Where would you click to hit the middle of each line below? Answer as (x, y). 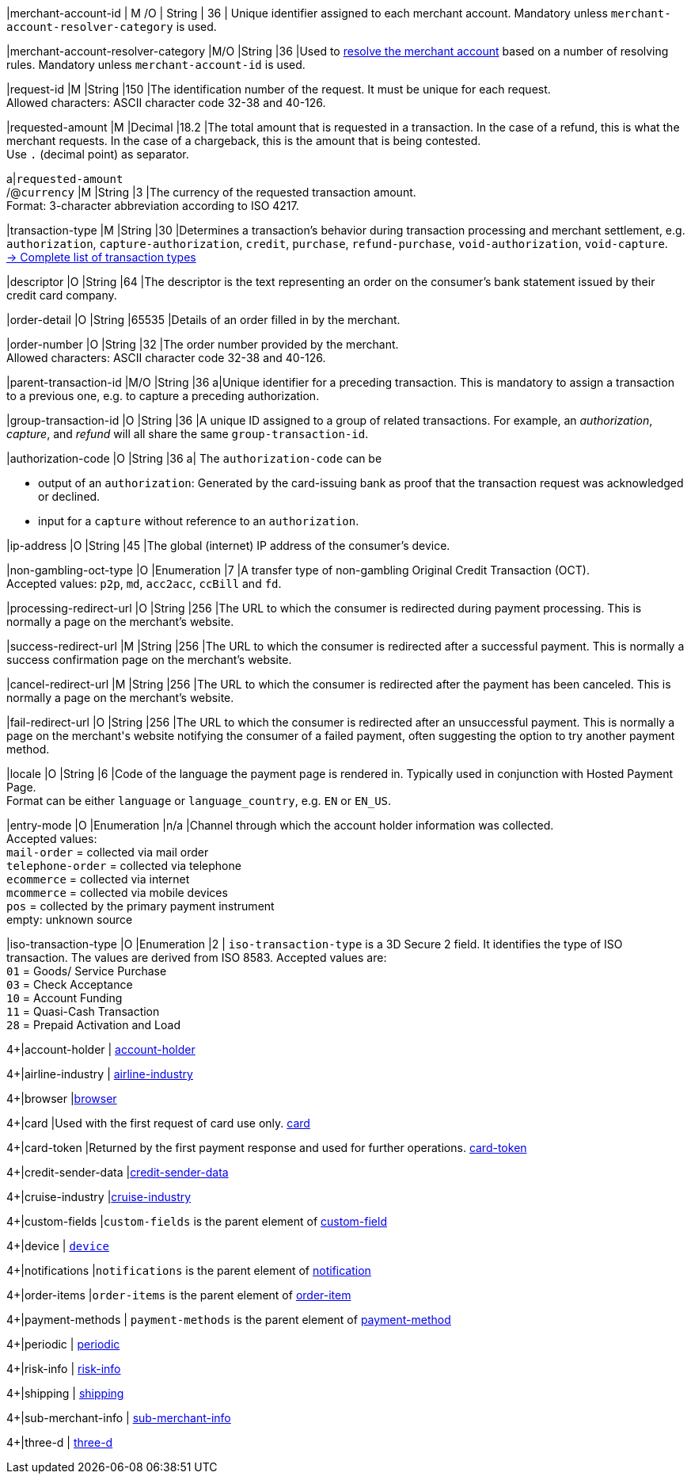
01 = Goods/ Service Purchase (87, 971)
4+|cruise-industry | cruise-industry (99, 1197)
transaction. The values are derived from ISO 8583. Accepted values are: (197, 957)
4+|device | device (58, 1246)
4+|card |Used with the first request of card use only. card (158, 1123)
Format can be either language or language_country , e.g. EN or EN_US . (199, 801)
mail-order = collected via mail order (108, 852)
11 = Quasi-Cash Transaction (83, 1011)
